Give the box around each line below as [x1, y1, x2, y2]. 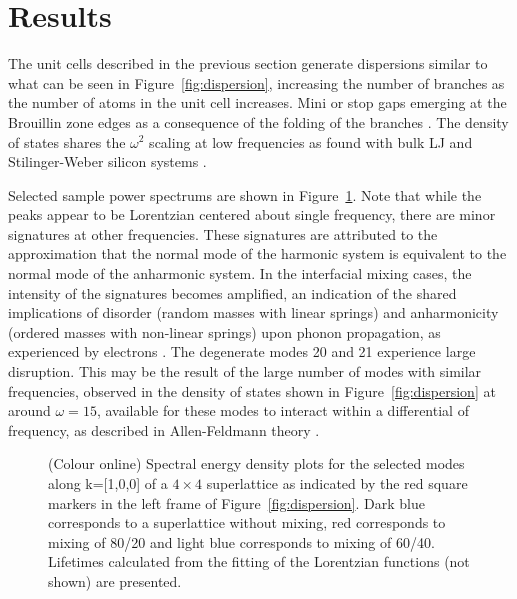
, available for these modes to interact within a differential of [96, 400, 469, 421]
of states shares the [8, 131, 126, 152]
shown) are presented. [48, 570, 182, 591]
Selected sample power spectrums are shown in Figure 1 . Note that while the [8, 184, 482, 205]
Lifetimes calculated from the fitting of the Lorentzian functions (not [48, 551, 470, 572]
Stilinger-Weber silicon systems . [8, 151, 207, 172]
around [8, 400, 51, 421]
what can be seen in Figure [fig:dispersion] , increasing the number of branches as [8, 72, 505, 93]
